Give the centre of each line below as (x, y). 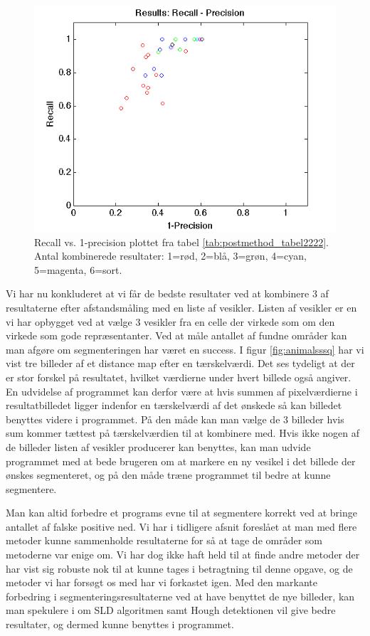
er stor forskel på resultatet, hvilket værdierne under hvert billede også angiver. (179, 377)
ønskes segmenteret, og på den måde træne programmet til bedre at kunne (168, 475)
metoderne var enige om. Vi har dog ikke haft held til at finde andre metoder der (183, 555)
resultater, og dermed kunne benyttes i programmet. (120, 624)
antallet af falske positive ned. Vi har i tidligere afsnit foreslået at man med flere (181, 526)
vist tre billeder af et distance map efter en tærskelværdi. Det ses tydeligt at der (180, 363)
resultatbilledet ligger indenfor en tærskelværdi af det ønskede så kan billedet (174, 405)
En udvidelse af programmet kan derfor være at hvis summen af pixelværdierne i (182, 391)
